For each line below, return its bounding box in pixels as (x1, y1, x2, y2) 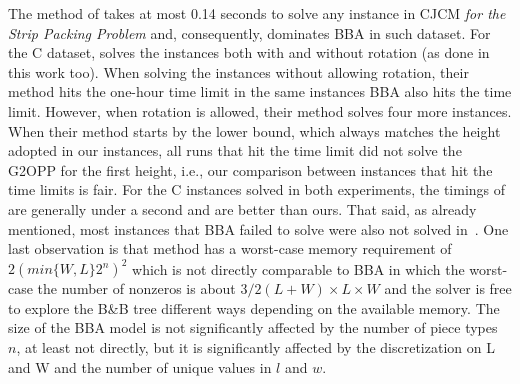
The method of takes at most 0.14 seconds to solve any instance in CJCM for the (8, 3, 506, 23)
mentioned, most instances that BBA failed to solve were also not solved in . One (8, 218, 509, 239)
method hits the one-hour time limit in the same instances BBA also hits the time (8, 81, 512, 102)
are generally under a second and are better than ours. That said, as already (8, 198, 477, 219)
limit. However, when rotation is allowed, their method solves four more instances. (8, 100, 512, 121)
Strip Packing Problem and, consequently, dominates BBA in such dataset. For (8, 22, 491, 43)
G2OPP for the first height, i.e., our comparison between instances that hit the (8, 159, 493, 180)
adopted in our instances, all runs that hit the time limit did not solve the (8, 140, 462, 161)
